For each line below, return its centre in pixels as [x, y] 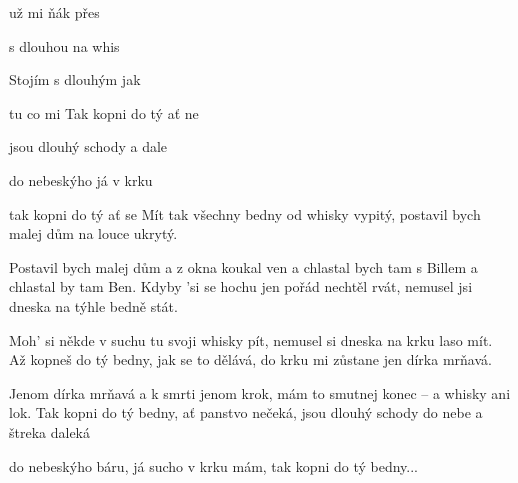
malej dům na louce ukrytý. [93, 233]
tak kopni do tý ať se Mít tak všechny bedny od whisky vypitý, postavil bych [245, 213]
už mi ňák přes [54, 12]
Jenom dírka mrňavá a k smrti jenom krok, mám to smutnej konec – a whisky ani [260, 392]
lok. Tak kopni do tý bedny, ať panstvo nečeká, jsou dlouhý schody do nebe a [246, 412]
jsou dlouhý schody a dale [88, 146]
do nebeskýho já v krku [81, 179]
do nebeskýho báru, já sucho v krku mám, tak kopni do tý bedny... [214, 465]
